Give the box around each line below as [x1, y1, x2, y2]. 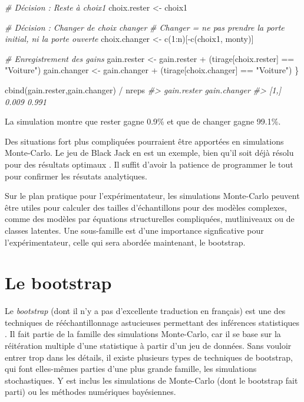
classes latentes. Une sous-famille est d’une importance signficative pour [5, 224, 264, 236]
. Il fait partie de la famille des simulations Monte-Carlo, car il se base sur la [5, 328, 281, 340]
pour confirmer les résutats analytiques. [5, 169, 147, 182]
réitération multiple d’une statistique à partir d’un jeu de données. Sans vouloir [5, 339, 292, 351]
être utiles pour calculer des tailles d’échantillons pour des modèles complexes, [5, 201, 287, 213]
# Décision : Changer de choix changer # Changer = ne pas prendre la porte [5, 21, 285, 33]
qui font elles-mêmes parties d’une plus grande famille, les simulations [5, 362, 257, 375]
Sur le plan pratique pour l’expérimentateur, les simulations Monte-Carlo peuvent [5, 189, 300, 202]
